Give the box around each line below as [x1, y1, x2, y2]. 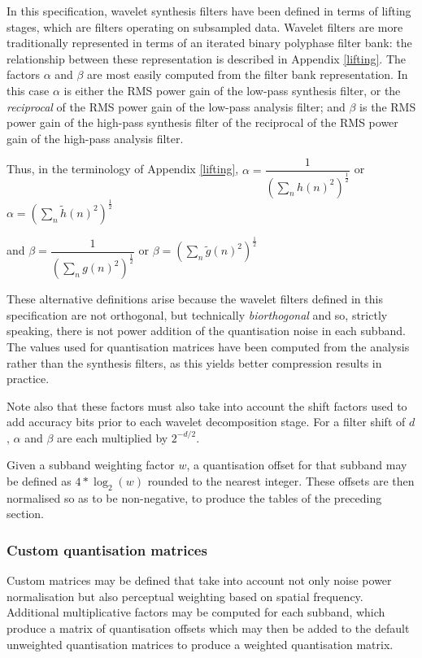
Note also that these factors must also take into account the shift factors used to [7, 397, 407, 414]
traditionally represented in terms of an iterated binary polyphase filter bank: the [7, 34, 412, 51]
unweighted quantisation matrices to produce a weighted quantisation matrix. [7, 635, 394, 652]
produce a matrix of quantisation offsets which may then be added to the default [7, 620, 410, 637]
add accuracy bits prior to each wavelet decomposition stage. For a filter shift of [7, 413, 406, 430]
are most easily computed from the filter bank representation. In [87, 66, 408, 83]
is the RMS [359, 98, 416, 115]
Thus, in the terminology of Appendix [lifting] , [7, 160, 239, 177]
